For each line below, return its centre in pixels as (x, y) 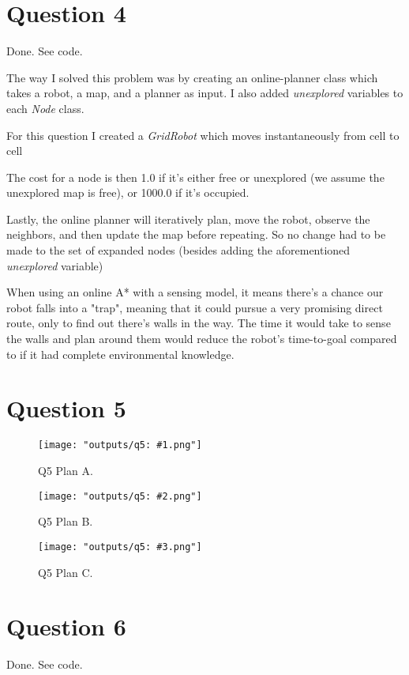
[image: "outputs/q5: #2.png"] (120, 496)
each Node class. (45, 108)
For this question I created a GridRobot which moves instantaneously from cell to (203, 135)
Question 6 (66, 626)
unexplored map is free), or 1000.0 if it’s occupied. (128, 192)
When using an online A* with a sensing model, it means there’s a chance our (195, 292)
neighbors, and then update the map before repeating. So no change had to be (196, 234)
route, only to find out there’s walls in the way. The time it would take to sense (199, 323)
